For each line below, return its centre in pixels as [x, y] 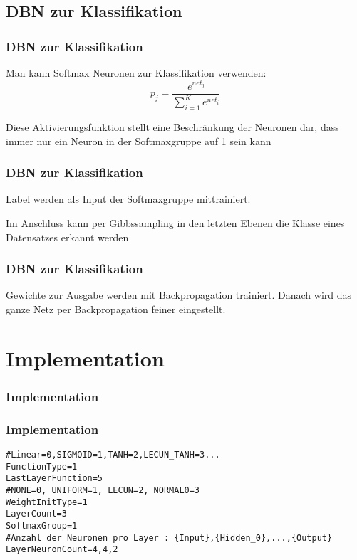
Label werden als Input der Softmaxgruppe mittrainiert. [128, 199]
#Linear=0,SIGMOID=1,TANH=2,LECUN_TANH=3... [113, 454]
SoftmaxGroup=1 [42, 525]
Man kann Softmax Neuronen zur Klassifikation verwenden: [136, 73]
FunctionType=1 [42, 466]
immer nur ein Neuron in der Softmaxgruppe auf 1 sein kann [139, 141]
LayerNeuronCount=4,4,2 [62, 550]
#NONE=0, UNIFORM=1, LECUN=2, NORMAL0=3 [103, 490]
